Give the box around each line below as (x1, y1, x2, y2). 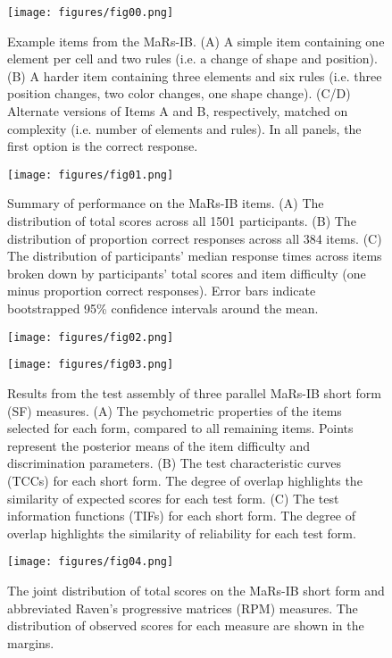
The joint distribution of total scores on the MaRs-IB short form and (7, 580, 385, 599)
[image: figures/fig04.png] (7, 555, 174, 569)
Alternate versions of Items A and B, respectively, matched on (7, 102, 348, 121)
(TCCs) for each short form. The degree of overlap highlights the (7, 471, 363, 489)
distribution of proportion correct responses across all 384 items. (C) (7, 229, 382, 247)
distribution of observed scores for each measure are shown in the (7, 616, 364, 635)
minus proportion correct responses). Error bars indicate (7, 281, 316, 300)
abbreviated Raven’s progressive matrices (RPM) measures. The (7, 598, 358, 617)
